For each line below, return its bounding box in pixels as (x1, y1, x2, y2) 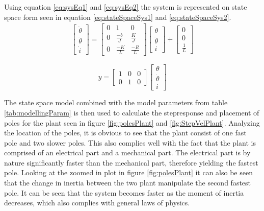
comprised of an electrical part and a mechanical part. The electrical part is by (4, 147, 251, 158)
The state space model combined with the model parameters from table (4, 97, 228, 108)
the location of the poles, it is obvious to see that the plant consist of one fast (4, 127, 247, 138)
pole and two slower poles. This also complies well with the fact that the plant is (4, 137, 256, 148)
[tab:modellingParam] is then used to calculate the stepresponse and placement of (4, 107, 259, 118)
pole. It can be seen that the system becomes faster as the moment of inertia (4, 187, 244, 198)
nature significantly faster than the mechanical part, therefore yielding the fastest (4, 157, 258, 168)
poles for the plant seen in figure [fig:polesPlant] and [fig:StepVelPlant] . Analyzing (4, 117, 260, 128)
